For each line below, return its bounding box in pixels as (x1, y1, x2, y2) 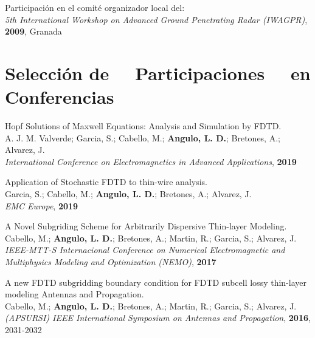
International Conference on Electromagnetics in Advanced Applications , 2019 (5, 155, 297, 167)
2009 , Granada (5, 25, 62, 38)
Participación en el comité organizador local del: (5, 1, 185, 13)
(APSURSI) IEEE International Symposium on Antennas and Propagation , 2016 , (5, 311, 311, 324)
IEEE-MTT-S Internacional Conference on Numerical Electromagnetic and (5, 243, 285, 256)
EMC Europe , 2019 (5, 199, 78, 212)
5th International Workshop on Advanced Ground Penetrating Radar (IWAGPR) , (5, 13, 308, 25)
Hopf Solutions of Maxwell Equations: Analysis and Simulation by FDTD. (5, 120, 282, 132)
